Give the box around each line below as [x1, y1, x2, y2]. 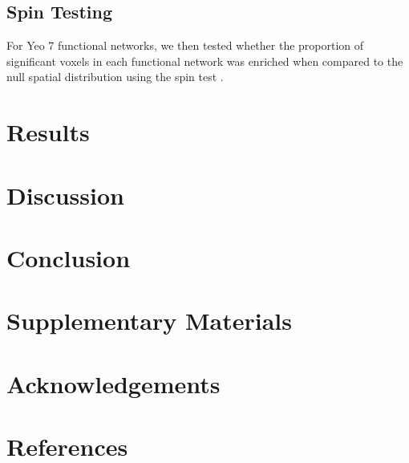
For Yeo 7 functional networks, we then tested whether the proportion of [6, 37, 364, 54]
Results [6, 116, 90, 148]
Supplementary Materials [6, 304, 292, 337]
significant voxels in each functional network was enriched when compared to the [6, 52, 403, 69]
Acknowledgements [6, 367, 221, 400]
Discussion [6, 178, 124, 211]
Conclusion [6, 241, 131, 274]
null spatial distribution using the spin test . [6, 68, 224, 85]
